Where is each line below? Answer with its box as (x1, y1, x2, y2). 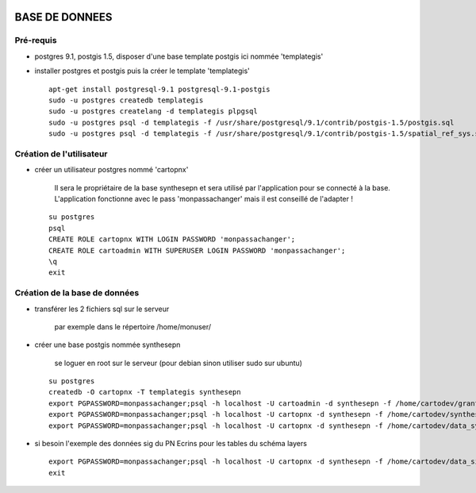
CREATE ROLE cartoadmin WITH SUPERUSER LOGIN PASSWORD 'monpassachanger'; (48, 246, 346, 255)
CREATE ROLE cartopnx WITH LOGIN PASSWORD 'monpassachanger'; (48, 235, 296, 244)
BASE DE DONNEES (14, 10, 113, 24)
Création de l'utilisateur (14, 148, 108, 159)
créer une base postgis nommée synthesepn (34, 340, 181, 349)
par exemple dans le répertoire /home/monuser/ (54, 322, 212, 331)
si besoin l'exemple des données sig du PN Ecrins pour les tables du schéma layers (34, 439, 307, 449)
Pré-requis (14, 35, 57, 46)
